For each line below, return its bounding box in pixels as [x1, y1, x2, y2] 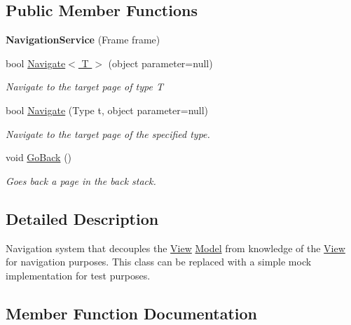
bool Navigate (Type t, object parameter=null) [6, 102, 209, 117]
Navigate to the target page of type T [6, 79, 163, 94]
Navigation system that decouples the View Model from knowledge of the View [6, 240, 345, 255]
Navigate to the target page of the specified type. [6, 126, 210, 141]
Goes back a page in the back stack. [6, 173, 156, 188]
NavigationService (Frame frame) [6, 32, 160, 47]
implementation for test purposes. [6, 268, 151, 282]
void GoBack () [6, 150, 72, 165]
